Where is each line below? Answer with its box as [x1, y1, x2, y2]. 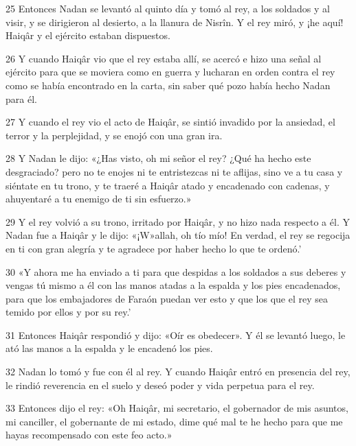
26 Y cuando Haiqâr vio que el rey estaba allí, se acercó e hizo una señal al [5, 51, 322, 65]
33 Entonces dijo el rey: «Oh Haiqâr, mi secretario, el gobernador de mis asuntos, [5, 401, 348, 415]
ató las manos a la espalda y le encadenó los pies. [5, 341, 213, 355]
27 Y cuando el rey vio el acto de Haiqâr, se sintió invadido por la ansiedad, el [5, 115, 335, 129]
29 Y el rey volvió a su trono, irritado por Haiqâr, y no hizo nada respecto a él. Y [5, 214, 350, 228]
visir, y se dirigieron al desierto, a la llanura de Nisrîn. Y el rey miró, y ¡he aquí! [5, 14, 344, 29]
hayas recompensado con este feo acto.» [5, 427, 173, 442]
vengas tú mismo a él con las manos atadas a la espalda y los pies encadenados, [5, 278, 341, 292]
